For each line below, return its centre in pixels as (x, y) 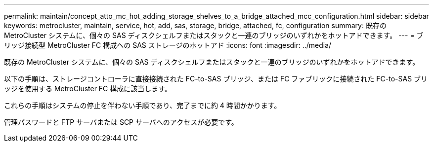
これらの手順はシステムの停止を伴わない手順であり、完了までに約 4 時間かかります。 (143, 105)
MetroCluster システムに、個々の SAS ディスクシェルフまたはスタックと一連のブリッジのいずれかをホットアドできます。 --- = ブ (214, 35)
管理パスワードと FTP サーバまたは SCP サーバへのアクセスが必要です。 (121, 122)
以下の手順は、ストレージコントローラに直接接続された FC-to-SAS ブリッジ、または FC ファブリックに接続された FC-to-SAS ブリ (216, 79)
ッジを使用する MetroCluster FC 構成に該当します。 (88, 89)
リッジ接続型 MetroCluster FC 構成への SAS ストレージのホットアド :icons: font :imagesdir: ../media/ (168, 45)
